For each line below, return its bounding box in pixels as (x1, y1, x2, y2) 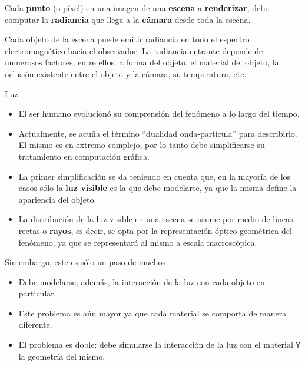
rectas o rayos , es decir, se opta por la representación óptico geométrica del (18, 224, 292, 236)
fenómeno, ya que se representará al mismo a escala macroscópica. (18, 236, 257, 248)
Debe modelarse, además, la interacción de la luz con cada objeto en (18, 275, 265, 288)
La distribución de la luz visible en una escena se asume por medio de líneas (18, 213, 293, 225)
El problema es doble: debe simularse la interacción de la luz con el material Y (18, 338, 300, 351)
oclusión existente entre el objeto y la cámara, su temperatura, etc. (5, 67, 247, 80)
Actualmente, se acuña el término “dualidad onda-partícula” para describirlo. (18, 127, 297, 139)
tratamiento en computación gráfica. (18, 150, 150, 162)
